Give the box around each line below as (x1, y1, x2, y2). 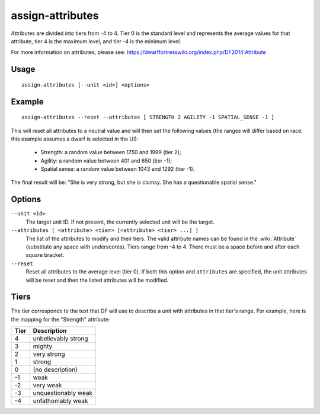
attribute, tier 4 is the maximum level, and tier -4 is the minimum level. (11, 37, 182, 44)
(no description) (33, 365, 78, 374)
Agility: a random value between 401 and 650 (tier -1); (40, 157, 172, 164)
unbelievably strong (33, 335, 88, 343)
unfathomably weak (33, 397, 88, 405)
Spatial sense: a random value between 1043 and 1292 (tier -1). (40, 165, 195, 173)
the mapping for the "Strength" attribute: (11, 316, 110, 323)
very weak (33, 381, 62, 390)
